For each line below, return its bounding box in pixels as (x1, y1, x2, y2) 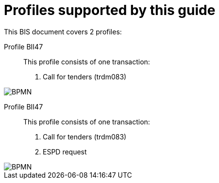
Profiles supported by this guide (4, 2, 216, 18)
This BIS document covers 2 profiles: (4, 27, 122, 36)
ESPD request (43, 147, 87, 156)
